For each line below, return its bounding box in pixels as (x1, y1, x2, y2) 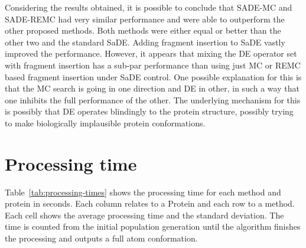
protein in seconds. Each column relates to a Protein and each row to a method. (5, 197, 295, 210)
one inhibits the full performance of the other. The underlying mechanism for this (5, 93, 301, 106)
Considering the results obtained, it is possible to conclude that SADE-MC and (5, 1, 292, 13)
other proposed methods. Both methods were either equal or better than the (5, 24, 281, 37)
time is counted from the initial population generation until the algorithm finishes (5, 220, 301, 233)
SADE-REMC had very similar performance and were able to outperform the (5, 12, 285, 25)
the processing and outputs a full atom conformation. (5, 232, 198, 244)
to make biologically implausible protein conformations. (5, 116, 206, 129)
